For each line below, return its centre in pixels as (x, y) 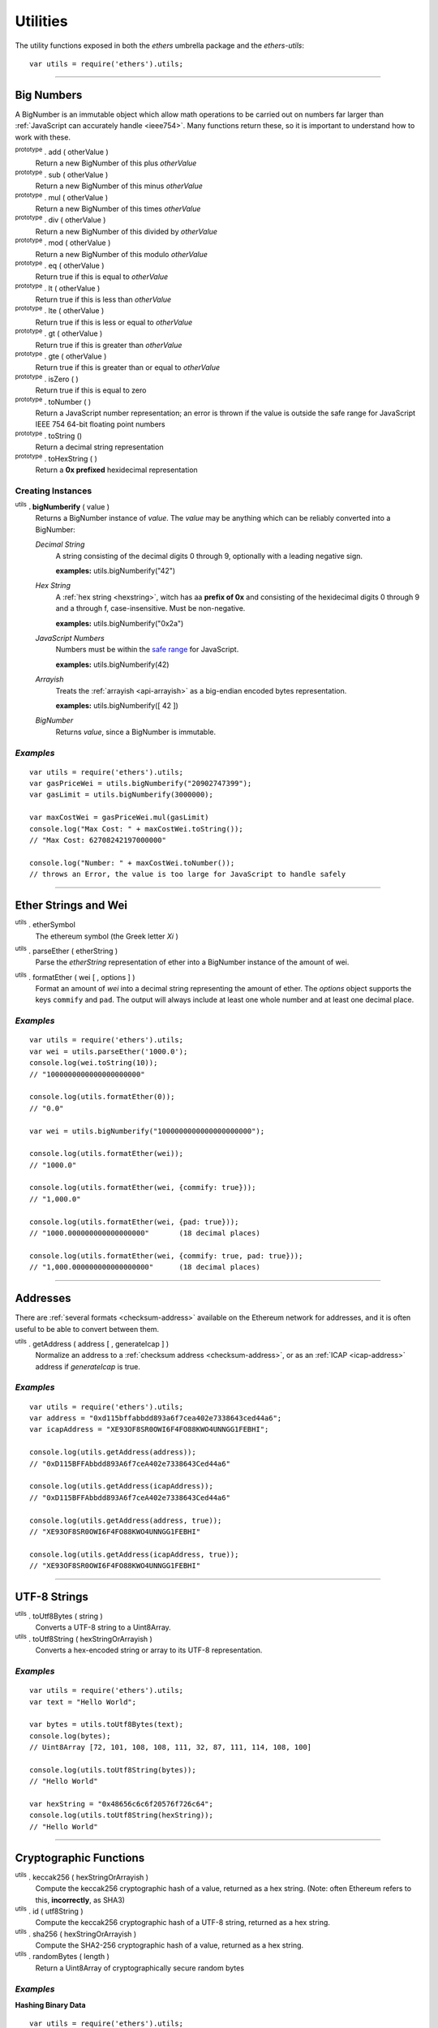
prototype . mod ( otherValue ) (63, 242)
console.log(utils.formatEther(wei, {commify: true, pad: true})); (166, 1256)
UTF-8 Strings (52, 1597)
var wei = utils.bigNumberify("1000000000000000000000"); (147, 1131)
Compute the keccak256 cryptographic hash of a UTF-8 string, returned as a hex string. (182, 1923)
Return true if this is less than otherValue (103, 299)
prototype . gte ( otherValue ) (61, 355)
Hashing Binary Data (50, 2005)
